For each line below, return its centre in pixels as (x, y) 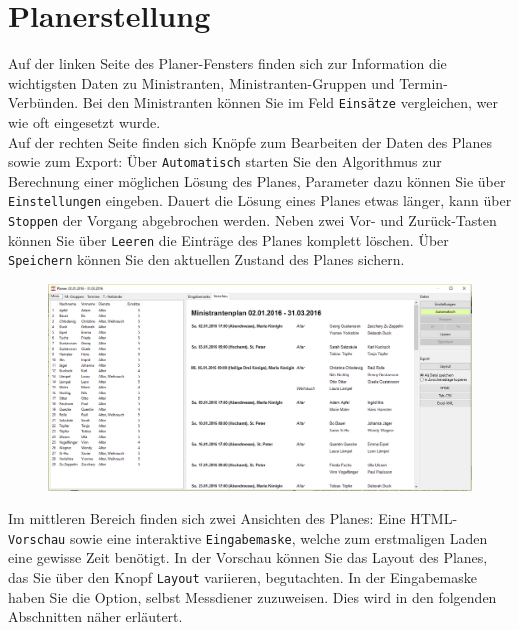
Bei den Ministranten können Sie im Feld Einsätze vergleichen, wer (290, 102)
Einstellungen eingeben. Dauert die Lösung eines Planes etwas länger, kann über (260, 200)
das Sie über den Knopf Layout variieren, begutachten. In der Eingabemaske (242, 577)
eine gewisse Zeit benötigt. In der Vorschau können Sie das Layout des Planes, (248, 557)
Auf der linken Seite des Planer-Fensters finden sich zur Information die (227, 63)
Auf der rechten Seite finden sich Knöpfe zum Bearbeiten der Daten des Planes (250, 141)
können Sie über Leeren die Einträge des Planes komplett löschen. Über (228, 239)
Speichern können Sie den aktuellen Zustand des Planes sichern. (206, 259)
